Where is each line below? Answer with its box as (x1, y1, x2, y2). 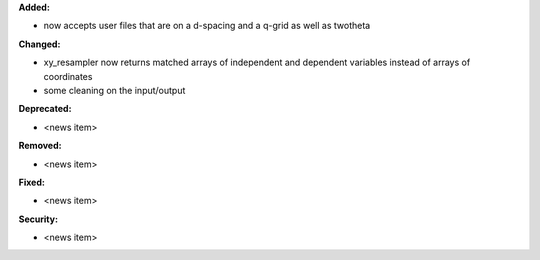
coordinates (43, 70, 93, 82)
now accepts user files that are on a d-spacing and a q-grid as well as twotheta (43, 20, 371, 32)
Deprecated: (18, 103, 72, 115)
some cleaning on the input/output (43, 84, 186, 96)
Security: (18, 213, 59, 225)
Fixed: (18, 176, 45, 188)
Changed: (18, 38, 61, 50)
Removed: (18, 140, 62, 152)
